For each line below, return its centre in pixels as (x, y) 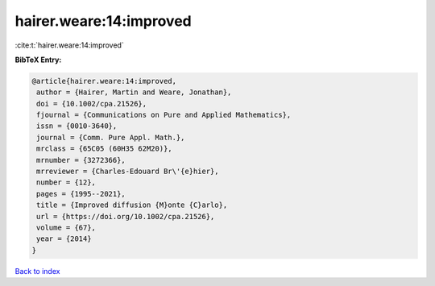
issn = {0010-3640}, (77, 126)
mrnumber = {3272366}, (81, 160)
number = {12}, (66, 182)
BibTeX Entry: (38, 60)
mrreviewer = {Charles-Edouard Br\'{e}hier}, (128, 172)
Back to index (37, 271)
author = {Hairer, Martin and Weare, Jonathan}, (134, 92)
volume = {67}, (66, 228)
